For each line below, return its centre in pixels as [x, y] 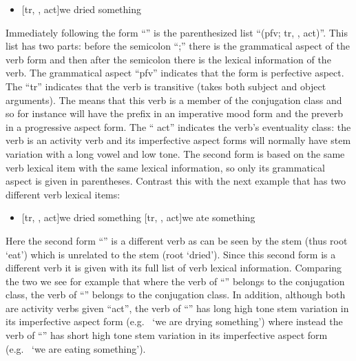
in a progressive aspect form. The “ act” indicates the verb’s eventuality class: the [178, 126]
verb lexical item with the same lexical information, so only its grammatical [165, 167]
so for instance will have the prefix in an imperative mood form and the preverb [175, 113]
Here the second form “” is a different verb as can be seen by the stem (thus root [177, 240]
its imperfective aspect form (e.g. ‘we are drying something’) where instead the [174, 321]
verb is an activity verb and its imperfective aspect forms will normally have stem [178, 140]
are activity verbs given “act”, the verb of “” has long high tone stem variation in [177, 308]
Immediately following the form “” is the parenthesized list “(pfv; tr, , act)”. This [177, 32]
